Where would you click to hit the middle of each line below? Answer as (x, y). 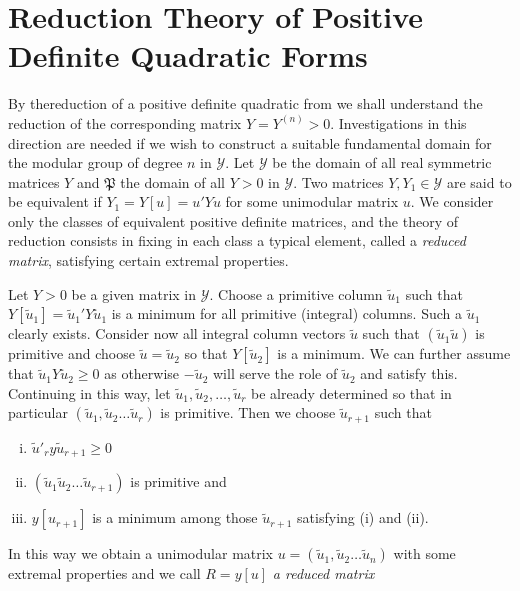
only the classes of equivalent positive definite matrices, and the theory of (233, 220)
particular (38, 412)
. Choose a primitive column (296, 293)
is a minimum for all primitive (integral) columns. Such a (287, 313)
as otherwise (142, 373)
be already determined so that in (351, 392)
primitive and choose (71, 353)
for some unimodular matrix (312, 201)
